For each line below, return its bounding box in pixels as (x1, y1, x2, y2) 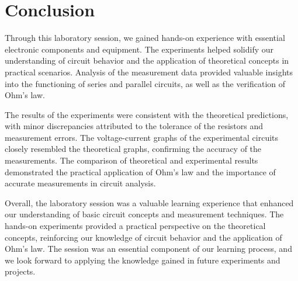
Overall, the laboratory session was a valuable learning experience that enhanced (5, 196, 294, 209)
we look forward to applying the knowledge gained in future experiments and (5, 254, 280, 266)
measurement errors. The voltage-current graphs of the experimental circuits (5, 131, 279, 143)
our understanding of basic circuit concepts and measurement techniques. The (5, 208, 284, 220)
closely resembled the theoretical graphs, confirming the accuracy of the (5, 143, 262, 155)
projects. (5, 265, 36, 277)
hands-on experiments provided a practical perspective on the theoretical (5, 220, 266, 232)
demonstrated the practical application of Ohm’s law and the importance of (5, 165, 276, 178)
